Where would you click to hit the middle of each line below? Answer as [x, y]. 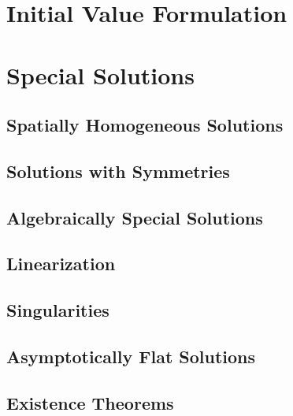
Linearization [61, 264]
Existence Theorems [90, 402]
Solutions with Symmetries [118, 171]
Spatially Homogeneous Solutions [145, 125]
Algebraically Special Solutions [135, 217]
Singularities [58, 310]
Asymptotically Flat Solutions [131, 357]
